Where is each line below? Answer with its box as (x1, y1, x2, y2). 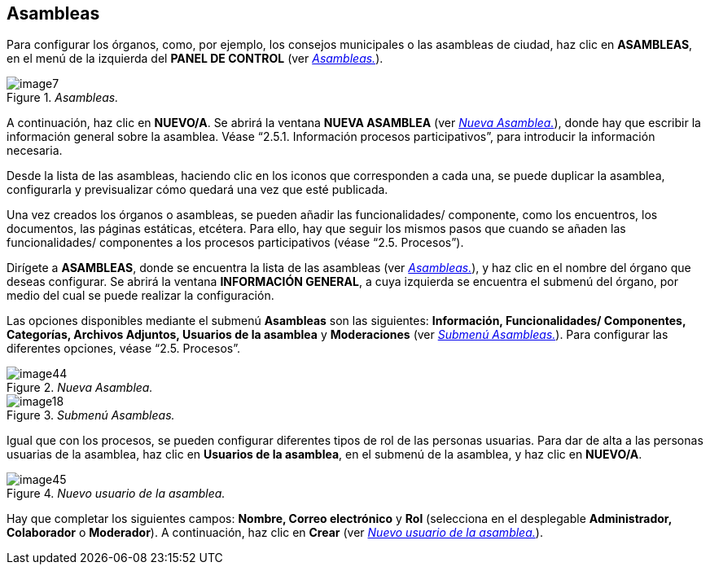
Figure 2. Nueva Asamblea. (7, 380, 153, 395)
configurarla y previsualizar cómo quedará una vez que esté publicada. (7, 182, 388, 197)
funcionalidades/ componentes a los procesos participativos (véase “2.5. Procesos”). (7, 235, 464, 250)
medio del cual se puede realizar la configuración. (7, 288, 274, 303)
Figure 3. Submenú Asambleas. (7, 408, 175, 423)
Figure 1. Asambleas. (7, 90, 119, 105)
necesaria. (7, 143, 63, 158)
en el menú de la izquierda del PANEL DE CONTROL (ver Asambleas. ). (7, 51, 383, 66)
